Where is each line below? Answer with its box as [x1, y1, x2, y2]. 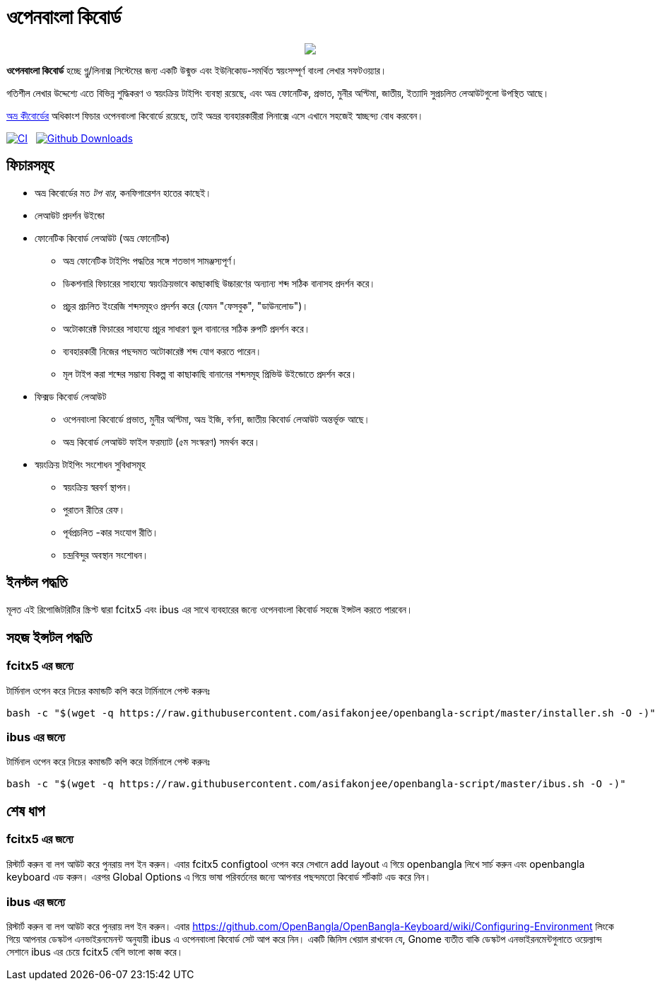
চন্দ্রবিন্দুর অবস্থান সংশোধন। [63, 548, 149, 561]
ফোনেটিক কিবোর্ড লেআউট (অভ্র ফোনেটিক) [35, 231, 170, 244]
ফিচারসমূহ [6, 156, 54, 175]
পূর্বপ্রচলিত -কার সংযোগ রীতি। [63, 526, 159, 538]
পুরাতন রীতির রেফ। [63, 503, 126, 516]
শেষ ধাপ [6, 801, 45, 820]
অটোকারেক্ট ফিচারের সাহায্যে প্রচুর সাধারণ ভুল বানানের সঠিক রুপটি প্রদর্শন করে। [63, 322, 311, 335]
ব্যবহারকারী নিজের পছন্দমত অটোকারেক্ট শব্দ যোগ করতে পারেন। [63, 344, 262, 357]
